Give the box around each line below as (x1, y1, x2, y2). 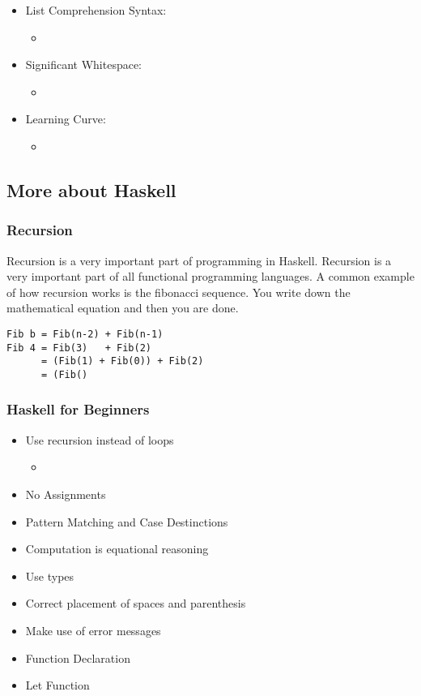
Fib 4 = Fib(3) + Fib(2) (6, 342, 151, 354)
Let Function (25, 677, 90, 694)
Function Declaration (25, 649, 130, 666)
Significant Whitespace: (25, 56, 142, 73)
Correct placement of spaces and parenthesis (25, 595, 246, 612)
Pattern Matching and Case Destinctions (25, 513, 228, 530)
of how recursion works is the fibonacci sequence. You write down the (6, 283, 351, 300)
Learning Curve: (25, 110, 106, 127)
